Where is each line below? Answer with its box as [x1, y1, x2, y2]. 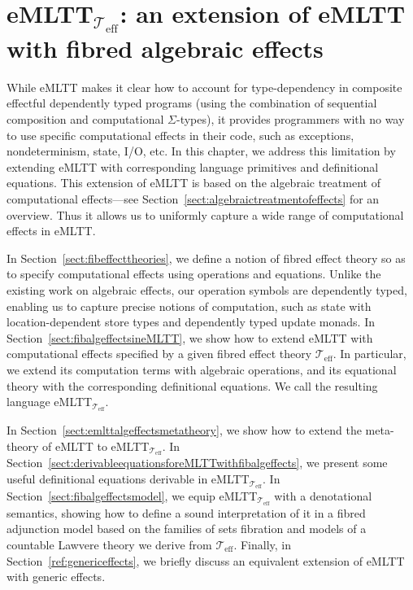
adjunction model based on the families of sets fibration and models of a [7, 520, 367, 537]
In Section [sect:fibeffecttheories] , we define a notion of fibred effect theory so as [7, 249, 406, 266]
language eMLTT [7, 393, 93, 410]
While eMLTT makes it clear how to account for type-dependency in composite [7, 78, 402, 95]
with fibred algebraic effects [7, 31, 324, 64]
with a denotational [274, 487, 372, 504]
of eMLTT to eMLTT [41, 437, 150, 454]
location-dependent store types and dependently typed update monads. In [7, 313, 375, 330]
